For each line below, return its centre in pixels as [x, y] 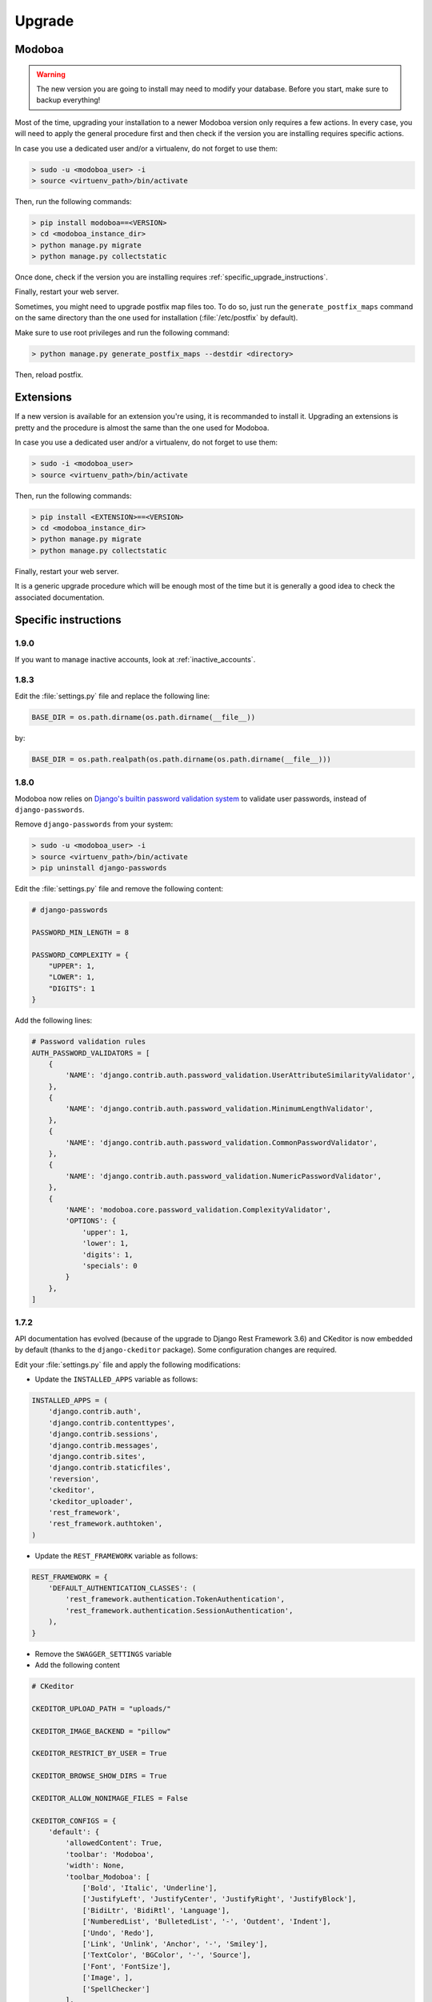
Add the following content [77, 1665]
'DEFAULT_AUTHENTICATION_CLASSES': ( [122, 1588]
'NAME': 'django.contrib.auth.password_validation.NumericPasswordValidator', [224, 1176]
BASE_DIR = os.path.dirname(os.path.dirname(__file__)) [144, 717]
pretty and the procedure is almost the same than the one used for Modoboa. [142, 428]
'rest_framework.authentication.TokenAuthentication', [175, 1599]
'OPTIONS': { [91, 1221]
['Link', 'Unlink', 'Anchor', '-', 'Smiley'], [175, 1944]
